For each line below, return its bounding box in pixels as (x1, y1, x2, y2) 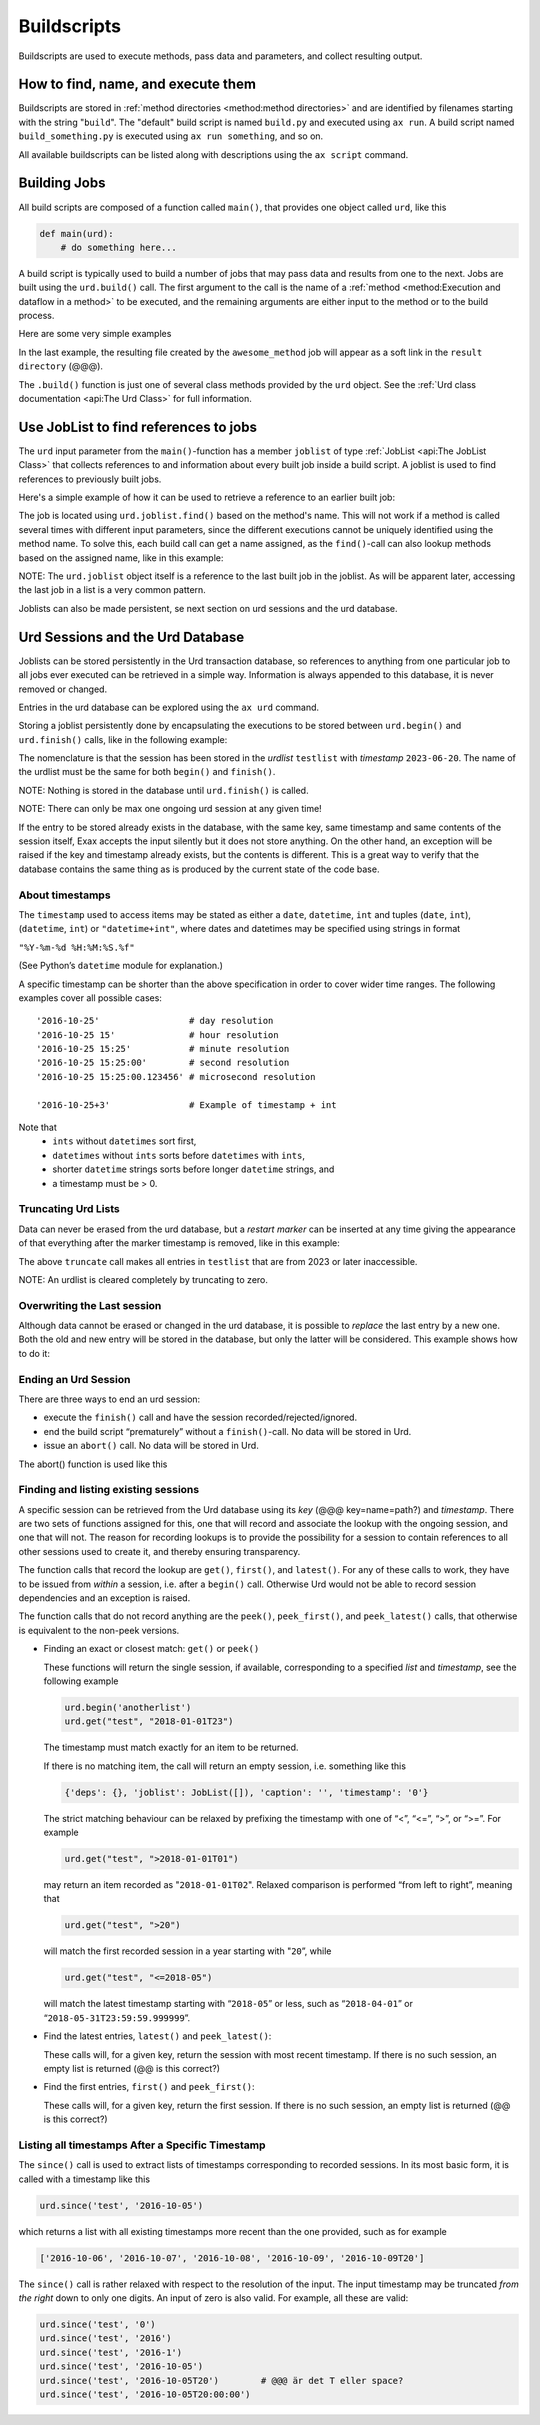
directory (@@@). (18, 360, 104, 372)
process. (18, 310, 55, 322)
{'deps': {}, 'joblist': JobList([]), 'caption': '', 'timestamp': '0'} (64, 1786, 429, 1798)
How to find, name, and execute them (18, 76, 257, 93)
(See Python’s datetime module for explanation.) (18, 960, 224, 972)
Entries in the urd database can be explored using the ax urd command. (18, 701, 320, 713)
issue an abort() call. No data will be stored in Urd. (43, 1440, 259, 1452)
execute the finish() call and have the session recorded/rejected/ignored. (43, 1411, 358, 1424)
